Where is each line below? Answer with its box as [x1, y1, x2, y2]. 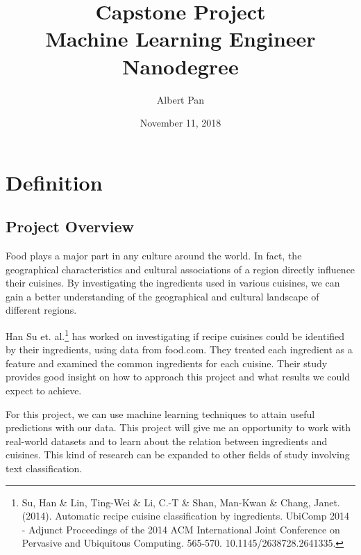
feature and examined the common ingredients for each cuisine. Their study [6, 355, 328, 370]
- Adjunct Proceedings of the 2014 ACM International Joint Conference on [22, 522, 340, 536]
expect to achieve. [6, 383, 82, 398]
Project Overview [6, 216, 135, 237]
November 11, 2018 [140, 115, 221, 130]
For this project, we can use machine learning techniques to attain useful [6, 406, 315, 421]
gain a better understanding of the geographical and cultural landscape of [6, 289, 319, 303]
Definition [6, 168, 103, 196]
